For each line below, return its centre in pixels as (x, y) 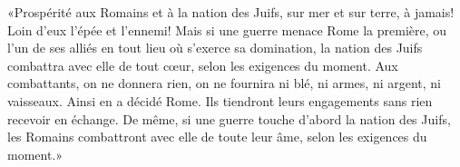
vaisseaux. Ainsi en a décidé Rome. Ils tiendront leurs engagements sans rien (220, 100)
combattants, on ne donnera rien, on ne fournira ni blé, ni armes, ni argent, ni (224, 83)
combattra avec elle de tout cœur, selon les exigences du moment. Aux (203, 65)
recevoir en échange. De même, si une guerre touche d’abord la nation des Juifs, (229, 118)
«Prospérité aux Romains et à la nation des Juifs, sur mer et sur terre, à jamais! (231, 12)
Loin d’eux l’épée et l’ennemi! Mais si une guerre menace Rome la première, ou (227, 29)
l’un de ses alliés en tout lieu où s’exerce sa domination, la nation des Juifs (215, 48)
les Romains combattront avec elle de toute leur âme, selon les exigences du (217, 137)
